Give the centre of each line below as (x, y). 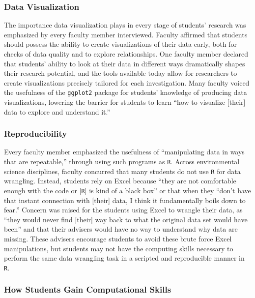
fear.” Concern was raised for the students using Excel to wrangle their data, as (123, 210)
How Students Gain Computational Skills (88, 289)
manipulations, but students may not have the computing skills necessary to (119, 248)
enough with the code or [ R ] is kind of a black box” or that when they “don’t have (127, 190)
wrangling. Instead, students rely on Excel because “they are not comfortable (120, 181)
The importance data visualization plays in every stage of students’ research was (125, 25)
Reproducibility (36, 134)
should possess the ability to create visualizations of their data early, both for (120, 44)
